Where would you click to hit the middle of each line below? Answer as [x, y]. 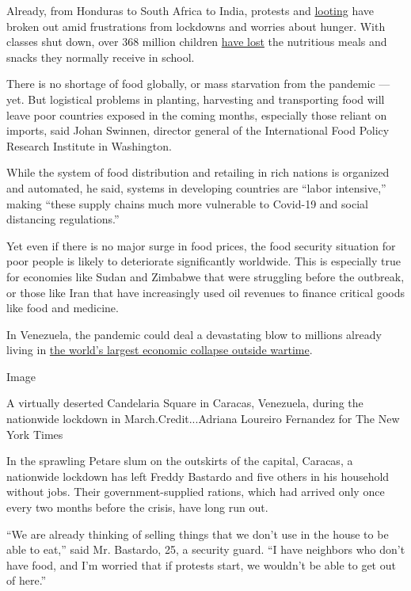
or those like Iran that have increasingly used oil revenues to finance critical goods [206, 292]
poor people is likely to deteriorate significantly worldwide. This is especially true [204, 261]
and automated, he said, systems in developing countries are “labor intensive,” [196, 187]
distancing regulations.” [63, 219]
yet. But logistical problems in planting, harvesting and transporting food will [196, 99]
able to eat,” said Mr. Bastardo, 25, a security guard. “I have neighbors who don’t [206, 549]
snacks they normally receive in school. [101, 57]
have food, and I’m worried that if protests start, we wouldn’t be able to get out [201, 564]
